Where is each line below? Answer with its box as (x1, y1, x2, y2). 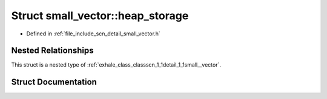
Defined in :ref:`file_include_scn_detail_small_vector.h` (26, 30, 160, 37)
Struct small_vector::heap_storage (11, 9, 189, 22)
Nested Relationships (11, 46, 94, 56)
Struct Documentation (11, 77, 97, 87)
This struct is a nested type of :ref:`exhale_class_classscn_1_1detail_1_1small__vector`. (11, 61, 221, 68)
